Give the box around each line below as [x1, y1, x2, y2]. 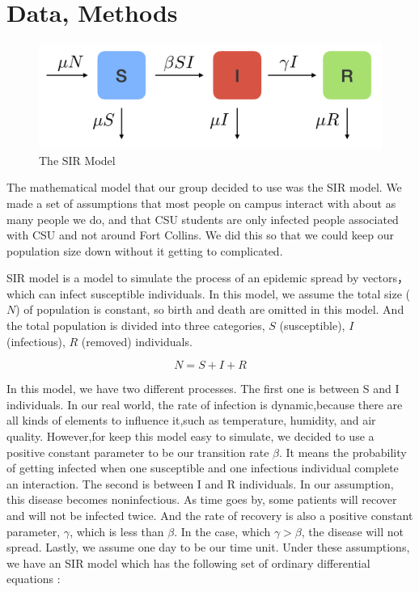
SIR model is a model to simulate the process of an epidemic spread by [6, 269, 359, 286]
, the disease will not [301, 522, 404, 539]
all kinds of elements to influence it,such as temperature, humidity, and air [6, 412, 376, 429]
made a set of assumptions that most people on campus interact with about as [6, 194, 396, 211]
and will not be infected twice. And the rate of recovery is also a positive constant [6, 507, 413, 524]
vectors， [362, 269, 408, 286]
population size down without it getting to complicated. [6, 242, 283, 259]
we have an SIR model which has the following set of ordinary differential [6, 554, 370, 571]
